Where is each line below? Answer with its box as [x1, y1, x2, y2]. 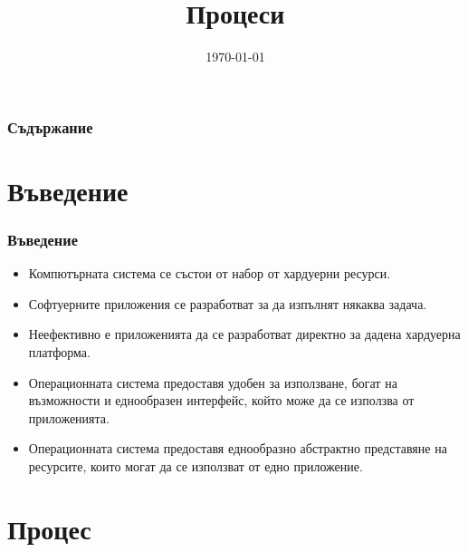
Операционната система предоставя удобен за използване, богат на [28, 373, 397, 392]
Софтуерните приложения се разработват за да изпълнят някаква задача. [28, 294, 427, 313]
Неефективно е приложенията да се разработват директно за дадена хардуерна [28, 324, 461, 344]
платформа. [28, 343, 91, 362]
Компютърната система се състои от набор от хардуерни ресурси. [28, 264, 391, 283]
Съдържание [7, 115, 93, 138]
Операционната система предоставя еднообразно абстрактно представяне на [28, 439, 447, 458]
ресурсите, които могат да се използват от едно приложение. [28, 456, 363, 475]
